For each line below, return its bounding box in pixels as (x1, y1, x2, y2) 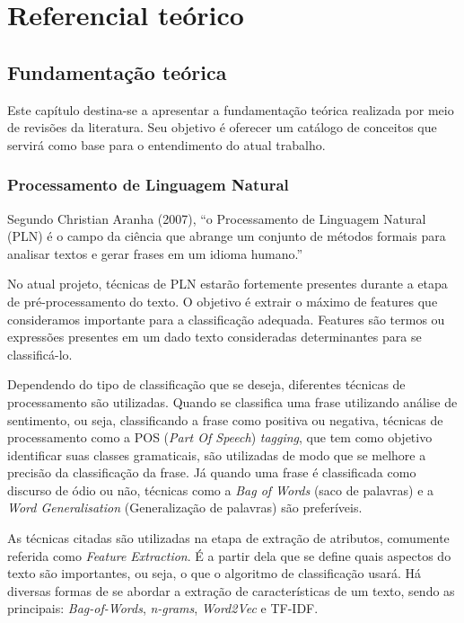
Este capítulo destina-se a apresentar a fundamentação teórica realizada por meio (7, 100, 454, 119)
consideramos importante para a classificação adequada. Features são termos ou (7, 309, 445, 328)
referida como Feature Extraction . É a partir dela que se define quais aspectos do (7, 546, 451, 565)
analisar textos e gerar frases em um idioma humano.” (7, 244, 303, 263)
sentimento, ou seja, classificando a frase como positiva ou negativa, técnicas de (7, 410, 443, 429)
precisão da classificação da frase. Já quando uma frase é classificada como (7, 463, 416, 482)
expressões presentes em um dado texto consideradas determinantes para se (7, 327, 422, 346)
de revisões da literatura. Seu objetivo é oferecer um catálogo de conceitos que (7, 118, 437, 137)
